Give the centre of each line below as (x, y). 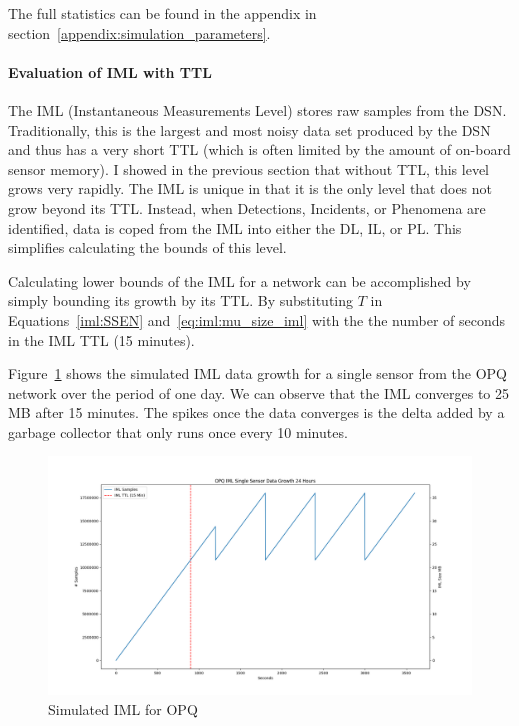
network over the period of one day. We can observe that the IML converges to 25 (259, 392)
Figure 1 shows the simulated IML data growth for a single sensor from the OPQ (258, 373)
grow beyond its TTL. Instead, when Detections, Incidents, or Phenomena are (247, 207)
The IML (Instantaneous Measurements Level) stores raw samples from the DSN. (257, 109)
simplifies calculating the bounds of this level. (147, 247)
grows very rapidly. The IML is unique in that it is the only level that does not (250, 188)
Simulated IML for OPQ (123, 708)
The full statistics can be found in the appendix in (162, 13)
